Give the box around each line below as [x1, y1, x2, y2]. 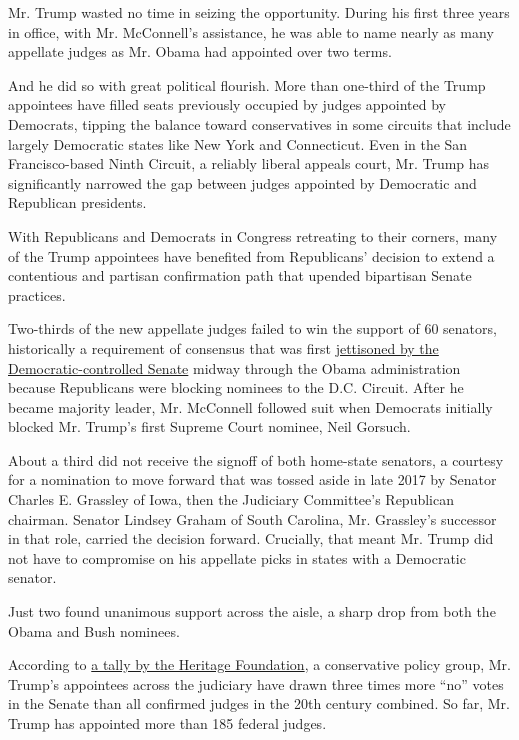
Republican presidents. [8, 192, 147, 213]
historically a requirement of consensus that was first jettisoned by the [8, 337, 439, 358]
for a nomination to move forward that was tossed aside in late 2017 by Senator [8, 469, 497, 490]
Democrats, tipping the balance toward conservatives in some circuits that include [8, 113, 511, 134]
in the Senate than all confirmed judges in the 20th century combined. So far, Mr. [8, 693, 510, 714]
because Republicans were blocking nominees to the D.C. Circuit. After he [8, 377, 464, 398]
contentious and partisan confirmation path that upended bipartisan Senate [8, 265, 472, 286]
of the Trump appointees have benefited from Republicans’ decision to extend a [8, 245, 495, 266]
